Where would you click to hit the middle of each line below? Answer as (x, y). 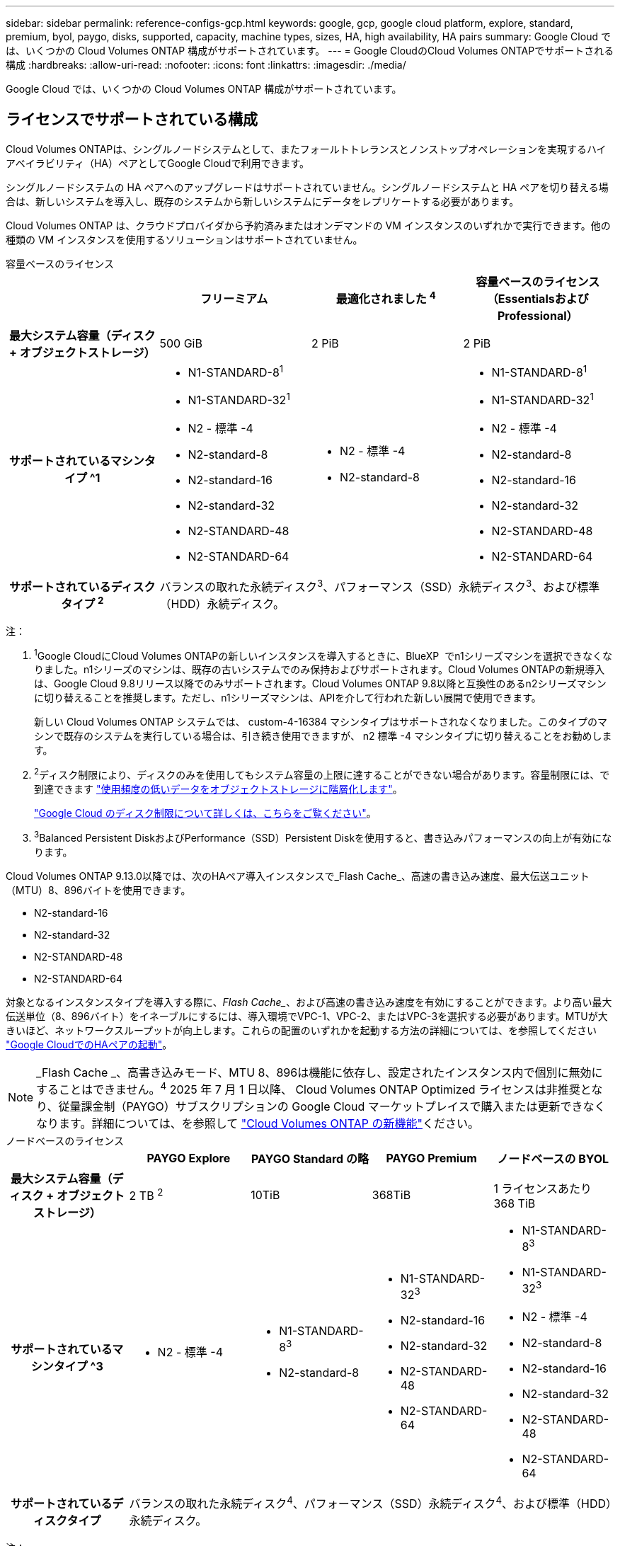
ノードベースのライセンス (65, 1141)
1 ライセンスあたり (543, 1189)
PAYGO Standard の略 (310, 1159)
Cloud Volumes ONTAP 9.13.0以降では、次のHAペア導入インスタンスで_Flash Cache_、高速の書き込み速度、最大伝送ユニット (298, 876)
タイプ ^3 (78, 1367)
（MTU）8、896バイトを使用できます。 (98, 890)
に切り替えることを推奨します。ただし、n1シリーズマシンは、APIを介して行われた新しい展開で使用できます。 (288, 698)
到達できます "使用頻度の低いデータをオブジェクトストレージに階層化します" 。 (218, 789)
